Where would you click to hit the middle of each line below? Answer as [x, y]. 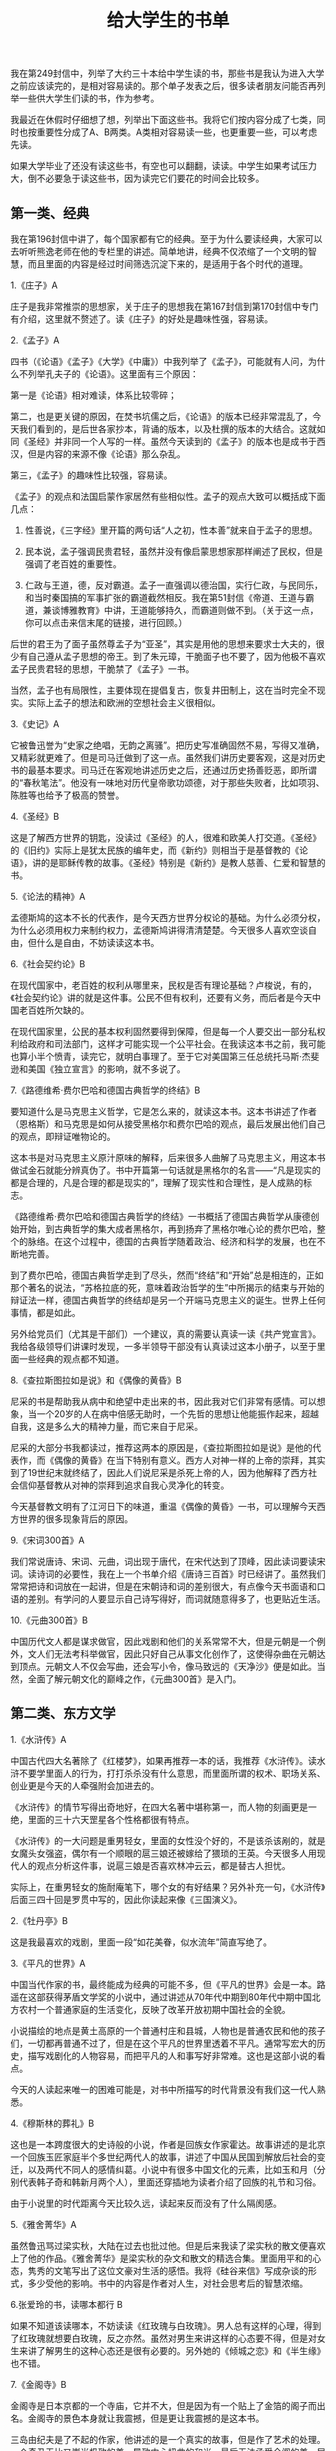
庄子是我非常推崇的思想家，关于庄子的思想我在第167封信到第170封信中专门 [164, 306]
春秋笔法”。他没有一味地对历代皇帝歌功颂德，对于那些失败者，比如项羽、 [174, 782]
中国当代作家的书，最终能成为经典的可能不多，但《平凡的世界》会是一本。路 [168, 1984]
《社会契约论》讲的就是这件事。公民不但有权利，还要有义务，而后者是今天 [161, 997]
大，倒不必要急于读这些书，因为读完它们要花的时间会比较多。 [137, 178]
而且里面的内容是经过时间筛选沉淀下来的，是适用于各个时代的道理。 [167, 264]
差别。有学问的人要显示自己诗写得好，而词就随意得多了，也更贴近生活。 [176, 1599]
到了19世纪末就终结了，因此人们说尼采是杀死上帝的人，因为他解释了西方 [159, 1472]
